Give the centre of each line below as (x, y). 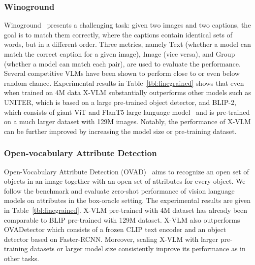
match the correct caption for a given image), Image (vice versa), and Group (120, 54)
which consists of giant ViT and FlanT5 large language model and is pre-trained (127, 112)
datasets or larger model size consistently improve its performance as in (138, 248)
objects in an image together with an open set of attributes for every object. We (125, 181)
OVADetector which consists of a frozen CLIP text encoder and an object (115, 229)
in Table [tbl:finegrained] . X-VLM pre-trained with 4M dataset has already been (126, 210)
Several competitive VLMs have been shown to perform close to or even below (122, 73)
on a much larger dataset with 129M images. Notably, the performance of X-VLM (127, 121)
